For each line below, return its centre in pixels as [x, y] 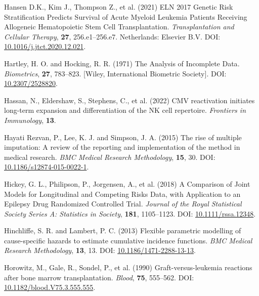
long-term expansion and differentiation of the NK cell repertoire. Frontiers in [125, 110]
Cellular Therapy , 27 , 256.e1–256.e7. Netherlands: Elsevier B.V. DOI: [112, 36]
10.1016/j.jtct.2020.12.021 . [45, 46]
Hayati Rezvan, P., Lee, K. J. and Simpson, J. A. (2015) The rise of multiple [123, 137]
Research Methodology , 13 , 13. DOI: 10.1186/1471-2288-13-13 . [100, 250]
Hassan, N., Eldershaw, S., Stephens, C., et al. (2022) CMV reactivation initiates [129, 100]
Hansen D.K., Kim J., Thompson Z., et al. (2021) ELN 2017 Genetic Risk [119, 7]
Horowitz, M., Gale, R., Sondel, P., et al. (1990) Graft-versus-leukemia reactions [128, 267]
